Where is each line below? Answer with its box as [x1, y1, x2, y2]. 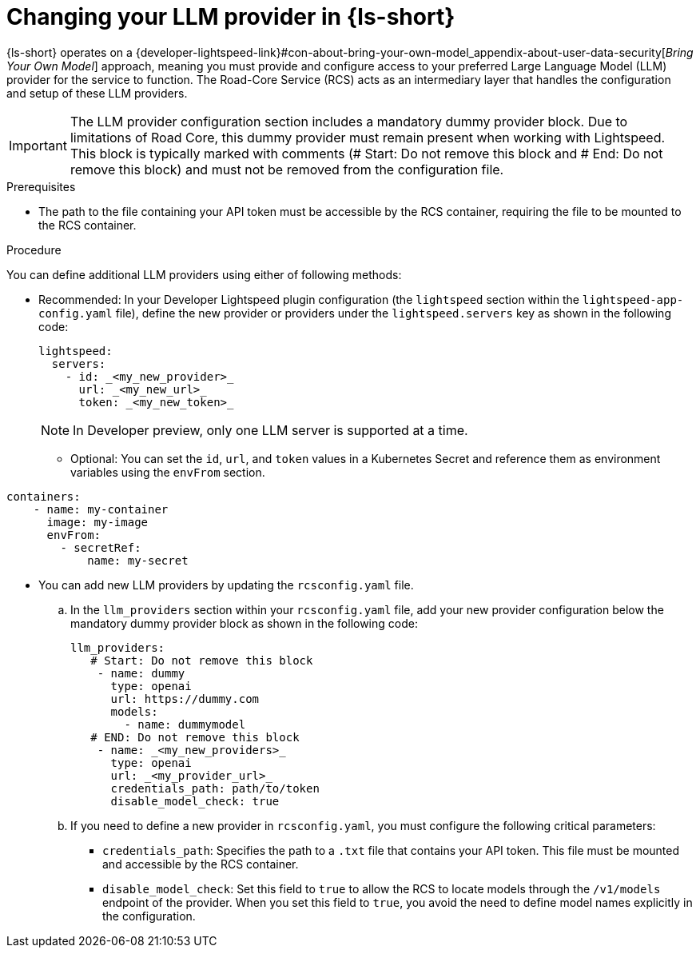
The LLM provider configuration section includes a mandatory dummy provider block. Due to [70, 113, 628, 130]
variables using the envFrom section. [70, 465, 265, 479]
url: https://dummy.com [110, 692, 260, 705]
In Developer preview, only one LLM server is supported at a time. [73, 421, 468, 438]
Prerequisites [6, 179, 76, 194]
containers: [6, 489, 81, 503]
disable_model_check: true [110, 794, 280, 808]
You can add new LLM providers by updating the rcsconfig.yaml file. [38, 577, 414, 592]
